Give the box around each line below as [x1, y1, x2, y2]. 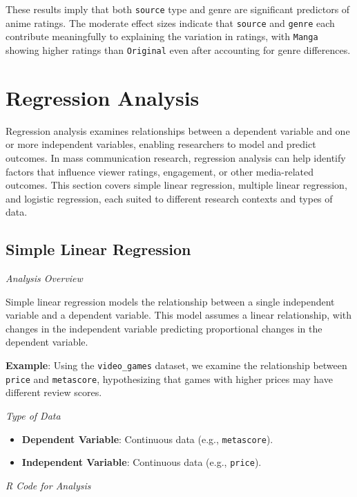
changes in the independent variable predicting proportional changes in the [6, 321, 322, 335]
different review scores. [6, 385, 102, 400]
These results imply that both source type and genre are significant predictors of [6, 2, 350, 16]
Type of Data [6, 408, 61, 422]
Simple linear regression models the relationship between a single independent [6, 294, 335, 308]
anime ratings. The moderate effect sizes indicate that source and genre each [6, 15, 335, 30]
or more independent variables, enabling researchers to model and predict [6, 137, 316, 151]
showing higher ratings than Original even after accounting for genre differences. [6, 42, 351, 57]
